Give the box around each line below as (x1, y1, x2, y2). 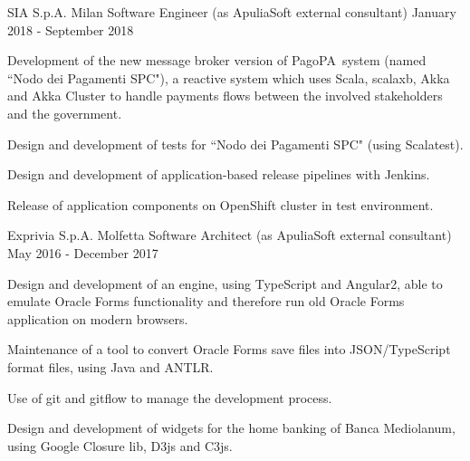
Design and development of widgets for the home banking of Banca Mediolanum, (7, 418, 456, 437)
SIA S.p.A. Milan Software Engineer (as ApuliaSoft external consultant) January (7, 3, 456, 21)
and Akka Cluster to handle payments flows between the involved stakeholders (7, 86, 443, 105)
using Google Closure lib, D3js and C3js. (7, 436, 233, 455)
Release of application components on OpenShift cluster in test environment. (7, 195, 434, 214)
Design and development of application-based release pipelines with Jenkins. (7, 165, 430, 184)
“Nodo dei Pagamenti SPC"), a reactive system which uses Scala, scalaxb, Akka (7, 68, 450, 87)
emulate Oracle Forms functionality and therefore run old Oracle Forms (7, 292, 405, 311)
